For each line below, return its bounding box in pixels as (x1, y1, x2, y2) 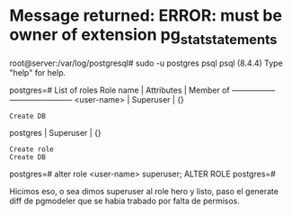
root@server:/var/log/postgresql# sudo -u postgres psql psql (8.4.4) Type (9, 58, 283, 68)
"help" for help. (9, 67, 66, 77)
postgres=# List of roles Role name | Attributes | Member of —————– (9, 85, 276, 95)
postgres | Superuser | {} (9, 127, 102, 138)
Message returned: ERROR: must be (9, 5, 283, 26)
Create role (9, 145, 54, 154)
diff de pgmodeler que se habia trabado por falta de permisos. (9, 195, 241, 206)
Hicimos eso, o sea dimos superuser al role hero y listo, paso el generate (9, 185, 279, 196)
